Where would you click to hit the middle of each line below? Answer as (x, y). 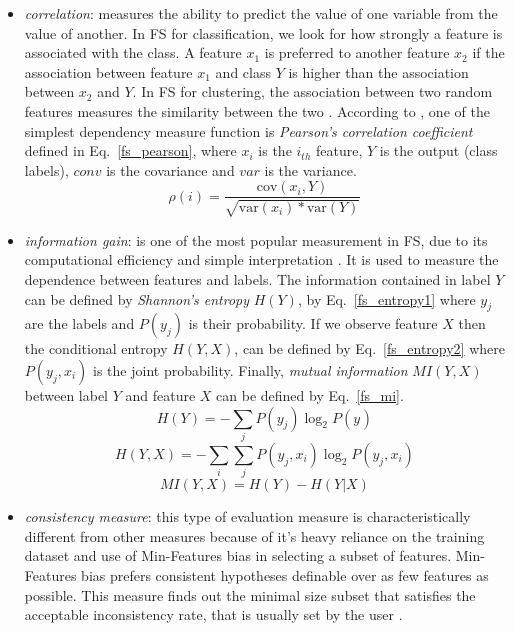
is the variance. (310, 169)
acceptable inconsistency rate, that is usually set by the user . (213, 614)
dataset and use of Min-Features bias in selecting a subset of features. (238, 555)
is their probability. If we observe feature (313, 323)
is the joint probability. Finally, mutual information (250, 369)
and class (243, 71)
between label (66, 394)
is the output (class (438, 150)
